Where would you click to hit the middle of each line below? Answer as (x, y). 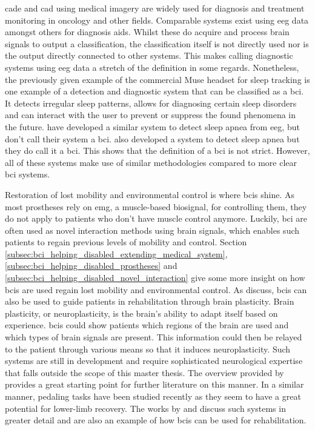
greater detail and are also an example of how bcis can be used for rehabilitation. (156, 420)
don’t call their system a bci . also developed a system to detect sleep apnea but (152, 138)
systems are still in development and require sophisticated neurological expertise (154, 361)
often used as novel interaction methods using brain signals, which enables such (152, 230)
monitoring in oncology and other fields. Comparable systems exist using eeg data (157, 20)
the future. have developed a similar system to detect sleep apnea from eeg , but (152, 126)
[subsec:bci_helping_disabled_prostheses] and (91, 266)
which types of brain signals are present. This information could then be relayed (154, 337)
